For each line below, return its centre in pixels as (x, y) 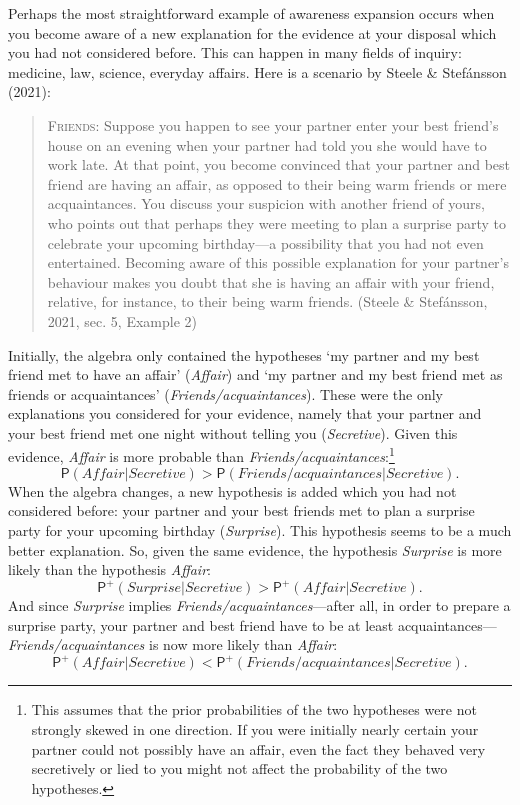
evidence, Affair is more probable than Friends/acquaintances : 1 (201, 455)
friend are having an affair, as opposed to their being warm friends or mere (277, 183)
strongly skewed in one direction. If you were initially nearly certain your (255, 729)
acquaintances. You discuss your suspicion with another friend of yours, (266, 203)
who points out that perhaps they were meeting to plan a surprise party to (277, 222)
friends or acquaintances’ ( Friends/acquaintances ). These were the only (225, 393)
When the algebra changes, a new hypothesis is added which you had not (232, 490)
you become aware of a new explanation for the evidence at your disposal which (252, 32)
